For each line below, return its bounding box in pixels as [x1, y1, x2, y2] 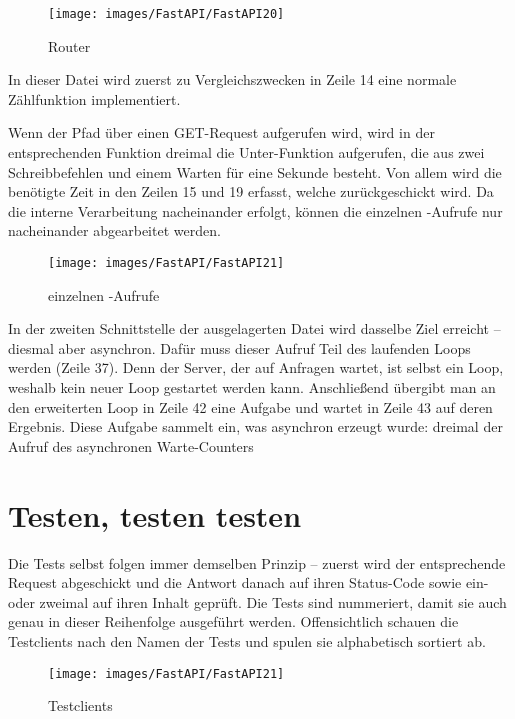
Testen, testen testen [8, 494, 302, 535]
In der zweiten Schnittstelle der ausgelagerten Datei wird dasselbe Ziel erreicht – [8, 318, 501, 339]
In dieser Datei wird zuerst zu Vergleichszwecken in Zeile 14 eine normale [8, 69, 457, 90]
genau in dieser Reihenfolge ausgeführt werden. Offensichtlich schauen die [8, 611, 459, 632]
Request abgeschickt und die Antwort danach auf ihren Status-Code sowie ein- [8, 572, 489, 593]
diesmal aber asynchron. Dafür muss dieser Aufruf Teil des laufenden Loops [8, 337, 471, 358]
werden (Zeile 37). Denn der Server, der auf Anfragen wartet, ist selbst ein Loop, [8, 357, 504, 378]
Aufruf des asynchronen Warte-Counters [8, 435, 254, 456]
